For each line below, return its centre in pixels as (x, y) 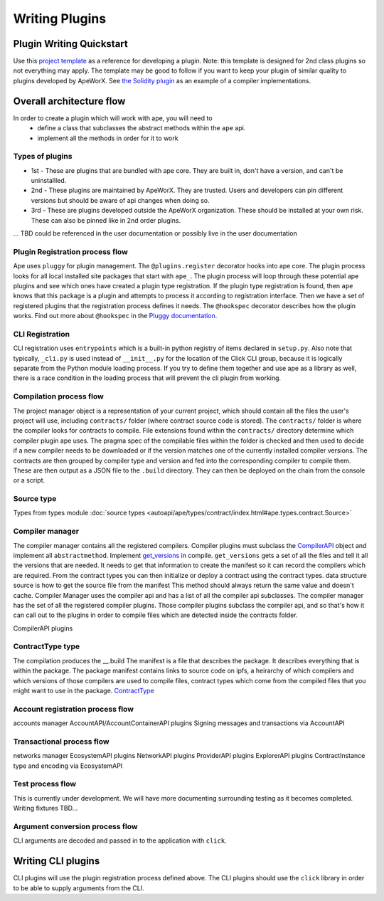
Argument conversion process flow (75, 826)
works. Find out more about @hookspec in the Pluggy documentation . (115, 316)
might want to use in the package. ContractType (84, 691)
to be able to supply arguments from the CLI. (79, 888)
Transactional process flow (61, 742)
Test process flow (45, 784)
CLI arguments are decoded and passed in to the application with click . (120, 841)
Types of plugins (43, 157)
